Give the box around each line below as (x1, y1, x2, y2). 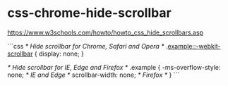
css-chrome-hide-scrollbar (7, 5, 172, 21)
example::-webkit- (167, 42, 221, 50)
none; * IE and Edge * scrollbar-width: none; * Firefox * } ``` (7, 70, 180, 79)
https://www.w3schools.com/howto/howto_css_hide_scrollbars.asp (7, 28, 203, 37)
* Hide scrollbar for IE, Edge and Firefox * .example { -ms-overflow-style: (7, 63, 221, 71)
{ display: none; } (34, 49, 85, 58)
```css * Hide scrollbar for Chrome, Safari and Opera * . (7, 42, 168, 50)
